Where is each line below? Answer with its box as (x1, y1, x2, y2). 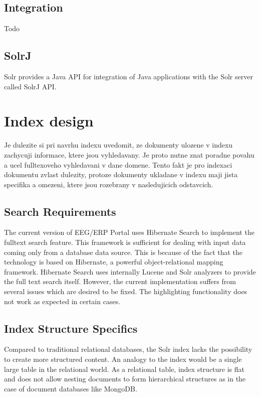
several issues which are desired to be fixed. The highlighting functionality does (4, 286, 247, 297)
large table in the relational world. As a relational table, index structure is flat (4, 363, 244, 374)
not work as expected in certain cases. (4, 296, 121, 306)
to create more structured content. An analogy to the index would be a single (4, 354, 242, 364)
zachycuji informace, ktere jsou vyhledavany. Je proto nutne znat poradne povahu (4, 149, 254, 160)
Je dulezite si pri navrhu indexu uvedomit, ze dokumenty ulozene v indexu (4, 140, 233, 150)
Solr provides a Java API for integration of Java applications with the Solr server (4, 71, 253, 81)
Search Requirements (4, 203, 116, 219)
